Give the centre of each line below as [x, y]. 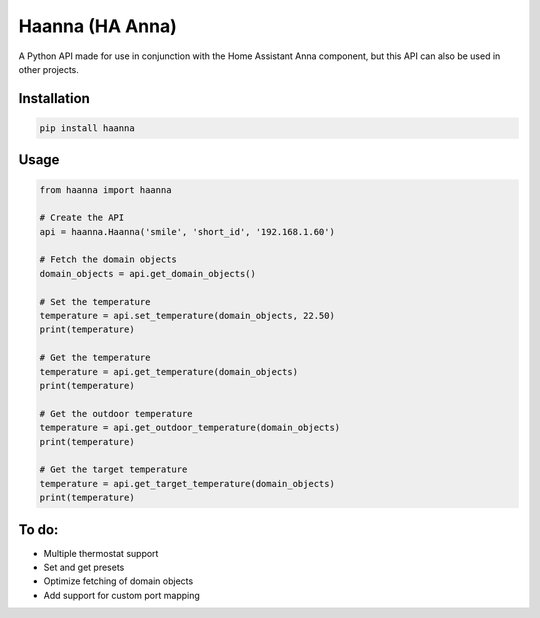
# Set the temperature [95, 301]
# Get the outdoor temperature [116, 413]
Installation [54, 98]
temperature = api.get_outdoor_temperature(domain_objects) [190, 428]
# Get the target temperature [113, 469]
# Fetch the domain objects [108, 259]
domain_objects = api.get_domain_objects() [148, 273]
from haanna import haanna [105, 189]
